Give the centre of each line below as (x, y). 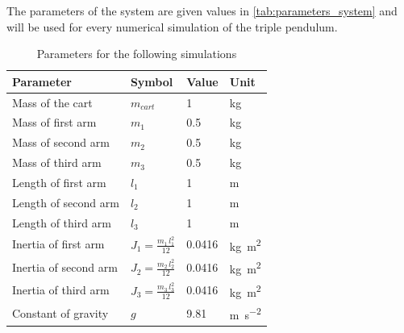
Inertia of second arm (65, 266)
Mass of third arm (57, 162)
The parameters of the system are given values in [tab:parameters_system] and (202, 10)
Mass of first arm (54, 122)
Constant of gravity (60, 312)
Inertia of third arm (61, 290)
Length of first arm (59, 182)
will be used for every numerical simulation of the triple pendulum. (172, 26)
